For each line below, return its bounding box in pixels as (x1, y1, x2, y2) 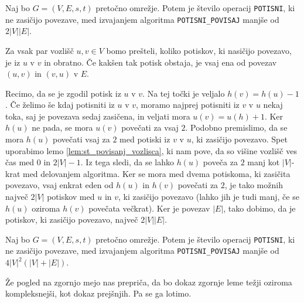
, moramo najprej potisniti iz (136, 98, 240, 111)
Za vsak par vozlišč (5, 44, 74, 56)
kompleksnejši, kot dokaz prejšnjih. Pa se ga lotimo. (5, 287, 192, 299)
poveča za (203, 156, 238, 168)
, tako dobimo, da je (223, 202, 296, 214)
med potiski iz (119, 133, 170, 145)
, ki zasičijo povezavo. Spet (191, 133, 288, 145)
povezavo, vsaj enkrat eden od (5, 179, 114, 191)
